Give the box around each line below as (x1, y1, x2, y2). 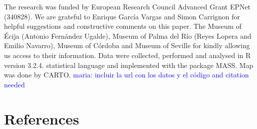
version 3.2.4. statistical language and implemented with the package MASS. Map (4, 60, 254, 70)
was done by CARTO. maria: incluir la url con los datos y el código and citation (4, 69, 249, 80)
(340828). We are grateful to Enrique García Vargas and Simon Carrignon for (4, 11, 240, 21)
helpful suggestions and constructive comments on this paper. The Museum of (4, 21, 242, 31)
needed (4, 79, 25, 89)
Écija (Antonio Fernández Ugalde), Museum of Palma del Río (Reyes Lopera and (4, 30, 252, 41)
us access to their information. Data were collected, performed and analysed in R (4, 50, 251, 60)
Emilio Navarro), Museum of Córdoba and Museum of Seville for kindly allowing (4, 40, 250, 51)
